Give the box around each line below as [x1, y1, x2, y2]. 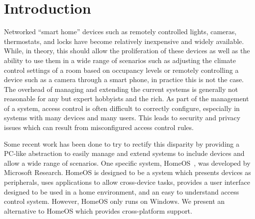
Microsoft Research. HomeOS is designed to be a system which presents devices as [4, 167, 251, 177]
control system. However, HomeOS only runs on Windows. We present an [4, 196, 225, 206]
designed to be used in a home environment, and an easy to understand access [4, 186, 239, 197]
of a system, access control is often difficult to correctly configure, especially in [4, 103, 240, 113]
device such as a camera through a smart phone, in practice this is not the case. [4, 74, 244, 85]
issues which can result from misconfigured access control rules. [4, 122, 194, 132]
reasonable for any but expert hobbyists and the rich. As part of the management [4, 93, 249, 104]
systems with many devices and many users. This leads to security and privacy [4, 112, 241, 123]
